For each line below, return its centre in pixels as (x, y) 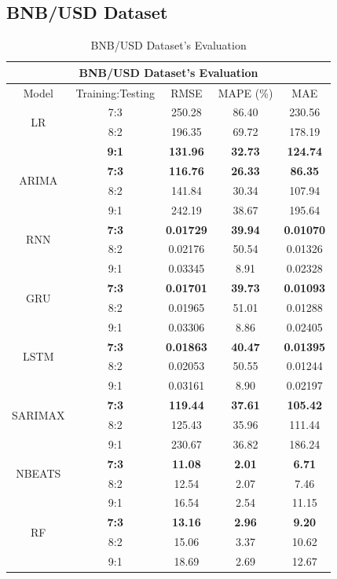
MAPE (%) (245, 92)
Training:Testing (115, 92)
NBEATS (38, 473)
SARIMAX (38, 414)
